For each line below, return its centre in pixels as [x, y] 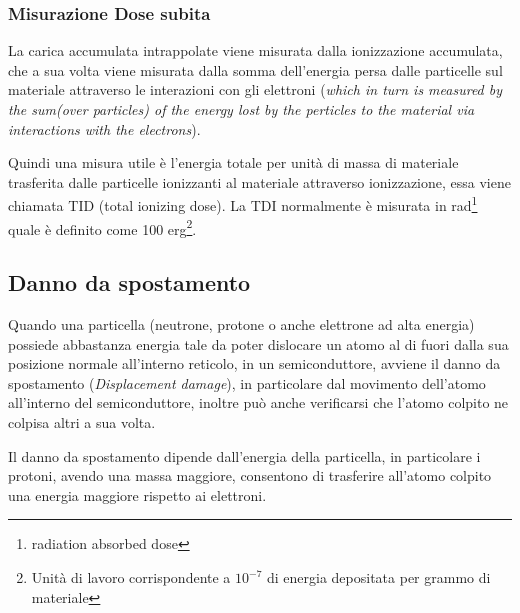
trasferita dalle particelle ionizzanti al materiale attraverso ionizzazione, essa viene [259, 181]
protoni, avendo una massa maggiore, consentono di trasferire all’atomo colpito [250, 475]
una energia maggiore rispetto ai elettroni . [137, 494]
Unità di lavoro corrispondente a [131, 577]
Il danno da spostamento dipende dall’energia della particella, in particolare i [244, 455]
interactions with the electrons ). [104, 128]
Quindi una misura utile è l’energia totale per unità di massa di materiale [233, 162]
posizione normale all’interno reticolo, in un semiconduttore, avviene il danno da [254, 363]
